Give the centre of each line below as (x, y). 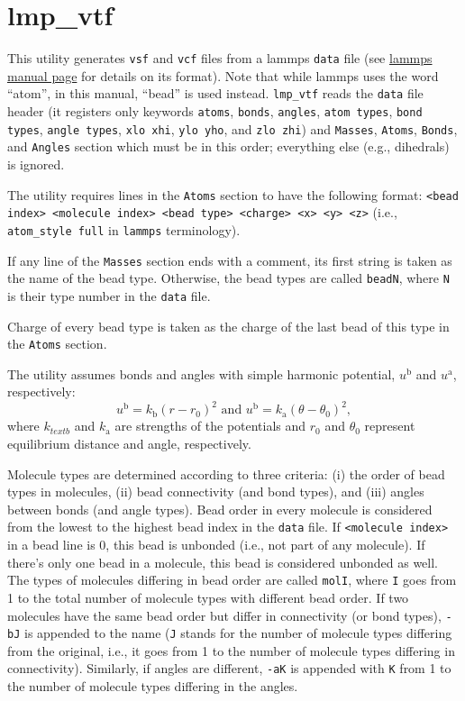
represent (390, 426)
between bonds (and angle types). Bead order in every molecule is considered (220, 509)
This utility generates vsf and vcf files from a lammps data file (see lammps (220, 58)
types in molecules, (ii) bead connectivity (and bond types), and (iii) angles (216, 492)
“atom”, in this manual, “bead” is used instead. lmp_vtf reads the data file (215, 93)
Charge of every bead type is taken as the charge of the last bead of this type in (228, 326)
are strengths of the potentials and (210, 426)
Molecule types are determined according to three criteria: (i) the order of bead (226, 473)
